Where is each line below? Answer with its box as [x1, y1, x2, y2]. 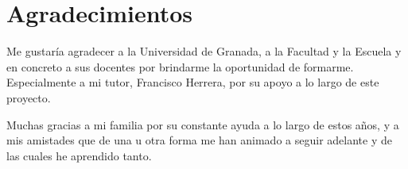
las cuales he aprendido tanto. [6, 147, 152, 163]
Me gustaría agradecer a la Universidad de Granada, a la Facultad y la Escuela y [6, 43, 402, 60]
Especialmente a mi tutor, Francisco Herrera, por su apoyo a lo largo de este [6, 74, 379, 90]
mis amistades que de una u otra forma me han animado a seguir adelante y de [6, 132, 392, 148]
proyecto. [6, 89, 51, 106]
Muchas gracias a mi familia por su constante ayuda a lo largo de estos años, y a [6, 116, 399, 133]
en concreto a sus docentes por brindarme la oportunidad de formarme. [6, 58, 354, 75]
